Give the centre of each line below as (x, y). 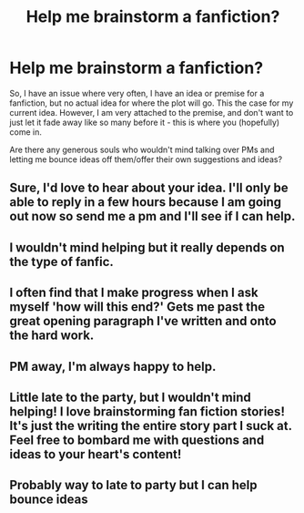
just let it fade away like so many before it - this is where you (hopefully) (145, 122)
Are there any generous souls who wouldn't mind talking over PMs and (142, 149)
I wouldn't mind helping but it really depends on (147, 247)
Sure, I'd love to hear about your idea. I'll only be (149, 188)
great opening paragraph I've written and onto (143, 321)
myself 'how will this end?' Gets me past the (137, 307)
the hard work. (52, 336)
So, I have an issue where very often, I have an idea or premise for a (137, 93)
